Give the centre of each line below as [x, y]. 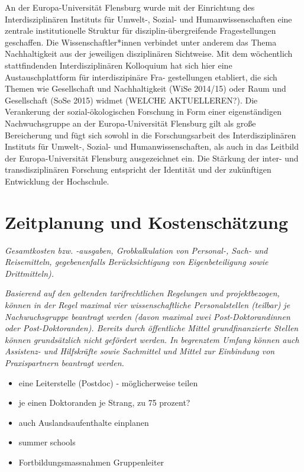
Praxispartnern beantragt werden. [64, 362]
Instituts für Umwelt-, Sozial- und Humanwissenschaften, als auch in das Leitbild [152, 146]
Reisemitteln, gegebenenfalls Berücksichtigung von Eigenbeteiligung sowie [137, 262]
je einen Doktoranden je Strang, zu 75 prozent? [104, 403]
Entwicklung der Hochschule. [57, 181]
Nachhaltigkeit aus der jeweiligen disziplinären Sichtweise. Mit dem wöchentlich [149, 54]
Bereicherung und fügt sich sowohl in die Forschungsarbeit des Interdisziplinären [151, 135]
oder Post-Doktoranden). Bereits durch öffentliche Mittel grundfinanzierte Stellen [152, 328]
